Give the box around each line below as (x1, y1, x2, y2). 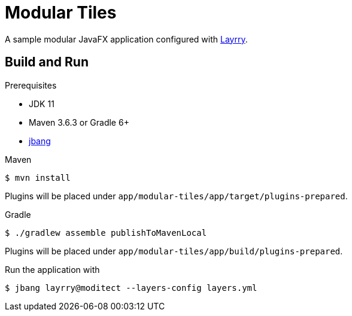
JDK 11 (29, 98, 54, 109)
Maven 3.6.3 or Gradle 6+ (29, 117, 129, 127)
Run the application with (5, 264, 100, 275)
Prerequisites (5, 80, 57, 90)
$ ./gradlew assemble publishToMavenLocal (5, 227, 207, 238)
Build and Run (5, 54, 89, 70)
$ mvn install (5, 172, 71, 183)
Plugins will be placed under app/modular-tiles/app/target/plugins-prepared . (5, 190, 348, 201)
